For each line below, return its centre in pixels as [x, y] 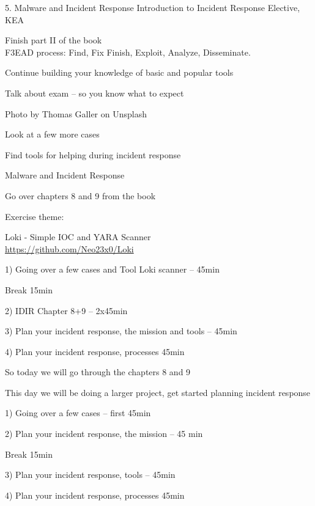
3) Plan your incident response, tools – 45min [90, 475]
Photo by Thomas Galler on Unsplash [76, 113]
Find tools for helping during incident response [93, 154]
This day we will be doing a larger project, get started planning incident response [158, 392]
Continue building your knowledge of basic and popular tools [119, 72]
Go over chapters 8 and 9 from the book [80, 195]
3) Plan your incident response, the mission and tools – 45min [121, 331]
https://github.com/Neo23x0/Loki [69, 248]
